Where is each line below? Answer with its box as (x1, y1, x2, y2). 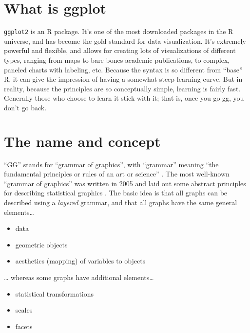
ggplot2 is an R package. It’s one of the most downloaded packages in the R (4, 26, 233, 36)
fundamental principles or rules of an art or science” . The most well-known (4, 169, 230, 179)
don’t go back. (4, 102, 47, 112)
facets (15, 321, 33, 331)
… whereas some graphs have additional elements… (4, 272, 154, 282)
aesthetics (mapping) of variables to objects (15, 256, 146, 266)
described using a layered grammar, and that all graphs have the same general (4, 197, 237, 208)
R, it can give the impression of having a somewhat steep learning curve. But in (4, 74, 243, 84)
